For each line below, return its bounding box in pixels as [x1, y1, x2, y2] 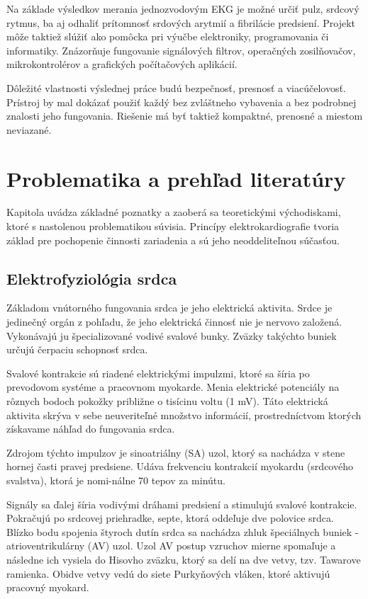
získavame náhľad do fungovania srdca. [6, 421, 175, 436]
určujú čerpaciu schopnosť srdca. [6, 342, 148, 357]
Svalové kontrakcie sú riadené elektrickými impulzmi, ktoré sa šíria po [6, 365, 310, 380]
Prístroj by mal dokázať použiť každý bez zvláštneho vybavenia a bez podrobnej [6, 94, 357, 109]
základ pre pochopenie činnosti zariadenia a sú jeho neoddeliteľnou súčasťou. [6, 232, 340, 247]
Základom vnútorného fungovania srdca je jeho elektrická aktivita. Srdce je [6, 300, 333, 315]
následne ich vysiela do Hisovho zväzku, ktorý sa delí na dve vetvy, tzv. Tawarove [6, 552, 361, 566]
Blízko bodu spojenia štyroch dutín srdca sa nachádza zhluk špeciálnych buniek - [6, 524, 359, 539]
